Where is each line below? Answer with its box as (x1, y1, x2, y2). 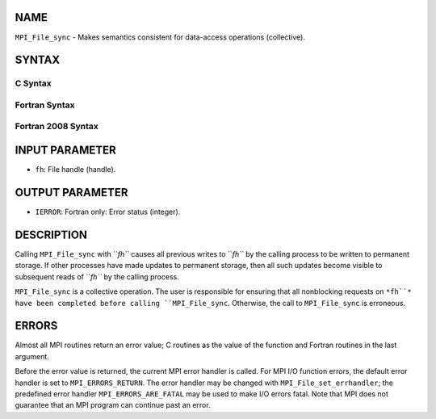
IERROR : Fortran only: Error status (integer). (35, 207, 181, 217)
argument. (15, 351, 50, 361)
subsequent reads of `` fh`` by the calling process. (15, 271, 179, 282)
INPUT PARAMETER (15, 144, 116, 157)
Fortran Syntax (15, 99, 75, 111)
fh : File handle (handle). (35, 165, 116, 174)
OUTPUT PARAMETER (15, 186, 128, 199)
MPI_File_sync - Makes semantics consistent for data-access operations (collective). (15, 32, 306, 42)
